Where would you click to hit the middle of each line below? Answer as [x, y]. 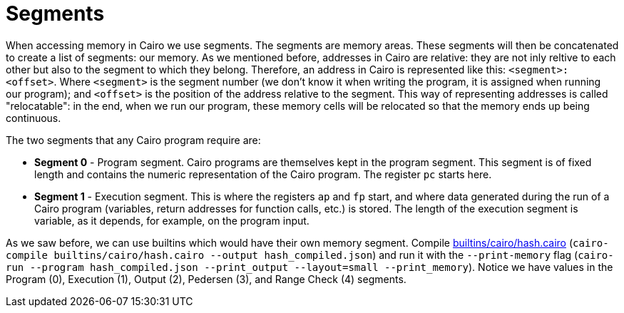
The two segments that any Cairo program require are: [133, 140]
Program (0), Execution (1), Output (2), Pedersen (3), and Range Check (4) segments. [206, 279]
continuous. [34, 118]
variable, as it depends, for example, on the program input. [172, 220]
